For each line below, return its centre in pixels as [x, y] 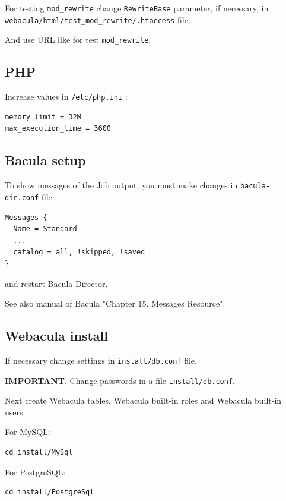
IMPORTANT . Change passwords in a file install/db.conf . [120, 380]
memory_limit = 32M [43, 117]
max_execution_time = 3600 [58, 129]
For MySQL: [28, 432]
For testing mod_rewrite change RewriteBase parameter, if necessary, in [137, 8]
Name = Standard [45, 229]
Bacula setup [45, 160]
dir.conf [22, 198]
